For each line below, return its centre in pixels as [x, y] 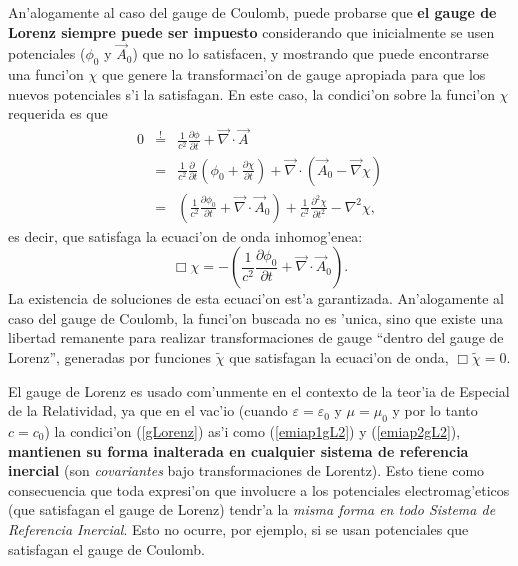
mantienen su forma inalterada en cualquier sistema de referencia [238, 450]
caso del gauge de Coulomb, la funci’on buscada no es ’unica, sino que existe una [256, 317]
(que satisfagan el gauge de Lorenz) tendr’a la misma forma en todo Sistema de [252, 509]
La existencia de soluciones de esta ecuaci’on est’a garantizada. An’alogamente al [256, 298]
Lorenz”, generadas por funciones [110, 356]
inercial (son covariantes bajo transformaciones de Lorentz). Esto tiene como [246, 470]
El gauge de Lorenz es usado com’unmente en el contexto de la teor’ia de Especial [259, 390]
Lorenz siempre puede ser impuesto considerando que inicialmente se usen [251, 31]
